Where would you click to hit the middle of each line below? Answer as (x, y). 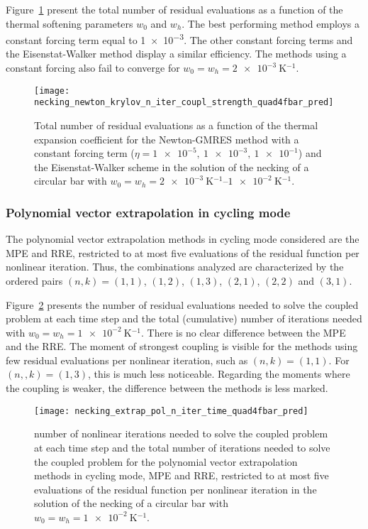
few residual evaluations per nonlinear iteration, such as (127, 360)
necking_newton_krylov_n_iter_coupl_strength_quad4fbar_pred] (184, 103)
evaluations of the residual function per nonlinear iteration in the (175, 489)
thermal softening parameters (69, 23)
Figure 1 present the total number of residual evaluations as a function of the (174, 9)
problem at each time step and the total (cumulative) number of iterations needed (184, 318)
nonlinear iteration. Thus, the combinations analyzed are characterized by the (175, 267)
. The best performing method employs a (271, 23)
